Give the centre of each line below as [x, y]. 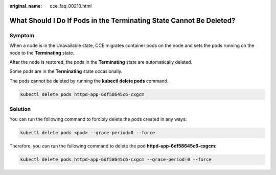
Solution [20, 109]
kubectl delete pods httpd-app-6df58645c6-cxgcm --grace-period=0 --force [116, 160]
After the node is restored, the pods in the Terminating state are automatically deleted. [101, 62]
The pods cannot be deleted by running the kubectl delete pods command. [89, 81]
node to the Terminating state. [42, 53]
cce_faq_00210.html [71, 6]
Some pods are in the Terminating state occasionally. [66, 71]
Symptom [22, 35]
